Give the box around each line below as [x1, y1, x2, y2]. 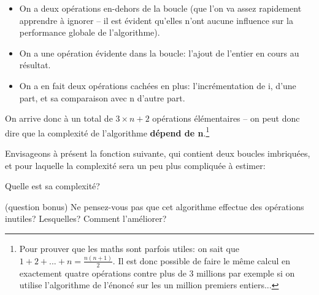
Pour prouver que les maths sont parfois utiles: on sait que [19, 242, 239, 254]
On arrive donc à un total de [5, 112, 113, 125]
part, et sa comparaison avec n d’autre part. [19, 91, 185, 104]
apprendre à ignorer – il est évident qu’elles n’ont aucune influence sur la [19, 14, 293, 26]
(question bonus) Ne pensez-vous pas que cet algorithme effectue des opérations [5, 200, 304, 213]
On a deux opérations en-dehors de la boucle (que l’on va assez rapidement [19, 2, 302, 14]
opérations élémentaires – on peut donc [152, 112, 300, 125]
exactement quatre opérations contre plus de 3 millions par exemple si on [19, 266, 295, 279]
